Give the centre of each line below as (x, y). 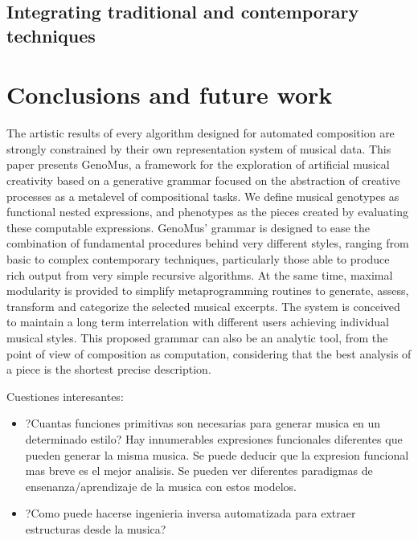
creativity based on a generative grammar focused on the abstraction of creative (203, 180)
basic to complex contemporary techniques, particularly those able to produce (198, 259)
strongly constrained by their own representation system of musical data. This (199, 148)
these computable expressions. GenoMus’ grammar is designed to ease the (188, 227)
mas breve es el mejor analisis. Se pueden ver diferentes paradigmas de (199, 470)
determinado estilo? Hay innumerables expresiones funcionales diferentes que (214, 438)
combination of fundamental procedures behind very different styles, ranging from (208, 243)
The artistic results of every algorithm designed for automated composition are (201, 133)
